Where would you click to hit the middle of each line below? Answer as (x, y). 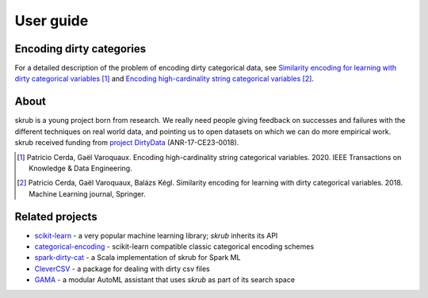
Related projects (56, 217)
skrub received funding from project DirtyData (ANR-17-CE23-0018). (127, 143)
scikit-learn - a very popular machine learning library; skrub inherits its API (156, 235)
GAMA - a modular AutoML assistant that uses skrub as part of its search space (165, 280)
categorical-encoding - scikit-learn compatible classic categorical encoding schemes (174, 246)
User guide (52, 21)
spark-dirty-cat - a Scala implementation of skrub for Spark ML (138, 258)
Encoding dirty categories (80, 49)
